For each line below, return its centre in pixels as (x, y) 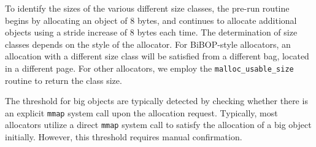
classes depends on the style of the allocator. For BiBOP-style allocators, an (148, 44)
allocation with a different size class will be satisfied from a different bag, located (157, 56)
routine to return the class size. (64, 80)
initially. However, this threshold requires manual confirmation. (124, 137)
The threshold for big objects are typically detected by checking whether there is (156, 101)
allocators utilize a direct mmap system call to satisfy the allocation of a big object (158, 125)
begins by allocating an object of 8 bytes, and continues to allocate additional (151, 20)
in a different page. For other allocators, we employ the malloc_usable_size (149, 68)
